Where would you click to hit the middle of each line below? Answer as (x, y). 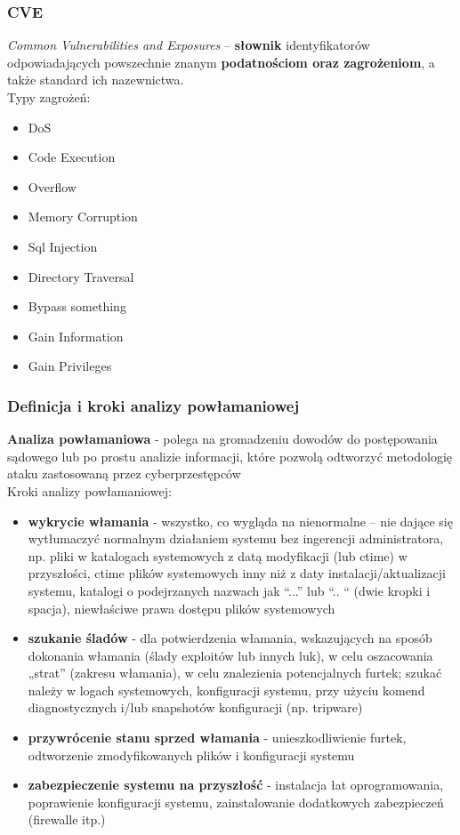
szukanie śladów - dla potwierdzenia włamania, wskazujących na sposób (230, 638)
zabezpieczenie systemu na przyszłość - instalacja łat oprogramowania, (236, 785)
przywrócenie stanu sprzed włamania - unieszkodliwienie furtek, (217, 738)
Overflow (52, 186)
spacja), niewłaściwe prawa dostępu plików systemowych (182, 608)
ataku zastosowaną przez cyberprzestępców (124, 474)
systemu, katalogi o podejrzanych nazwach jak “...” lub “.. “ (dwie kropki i (229, 590)
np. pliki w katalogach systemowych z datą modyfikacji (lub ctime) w (218, 555)
